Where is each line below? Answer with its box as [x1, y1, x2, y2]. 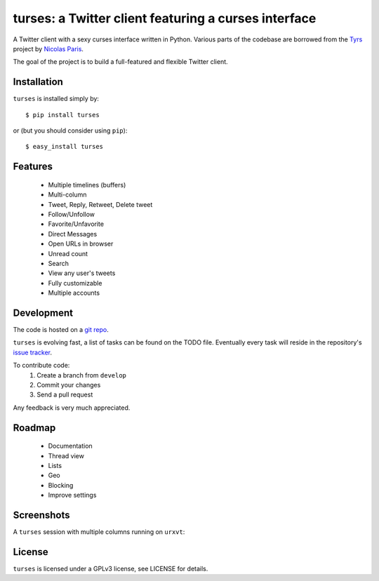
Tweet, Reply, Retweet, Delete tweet [48, 200, 153, 208]
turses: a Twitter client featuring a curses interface [13, 11, 317, 26]
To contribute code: [13, 361, 70, 370]
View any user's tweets [48, 269, 116, 277]
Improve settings [48, 491, 97, 500]
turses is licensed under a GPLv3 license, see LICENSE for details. [13, 564, 208, 573]
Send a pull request [36, 390, 93, 399]
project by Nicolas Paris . [13, 44, 84, 53]
